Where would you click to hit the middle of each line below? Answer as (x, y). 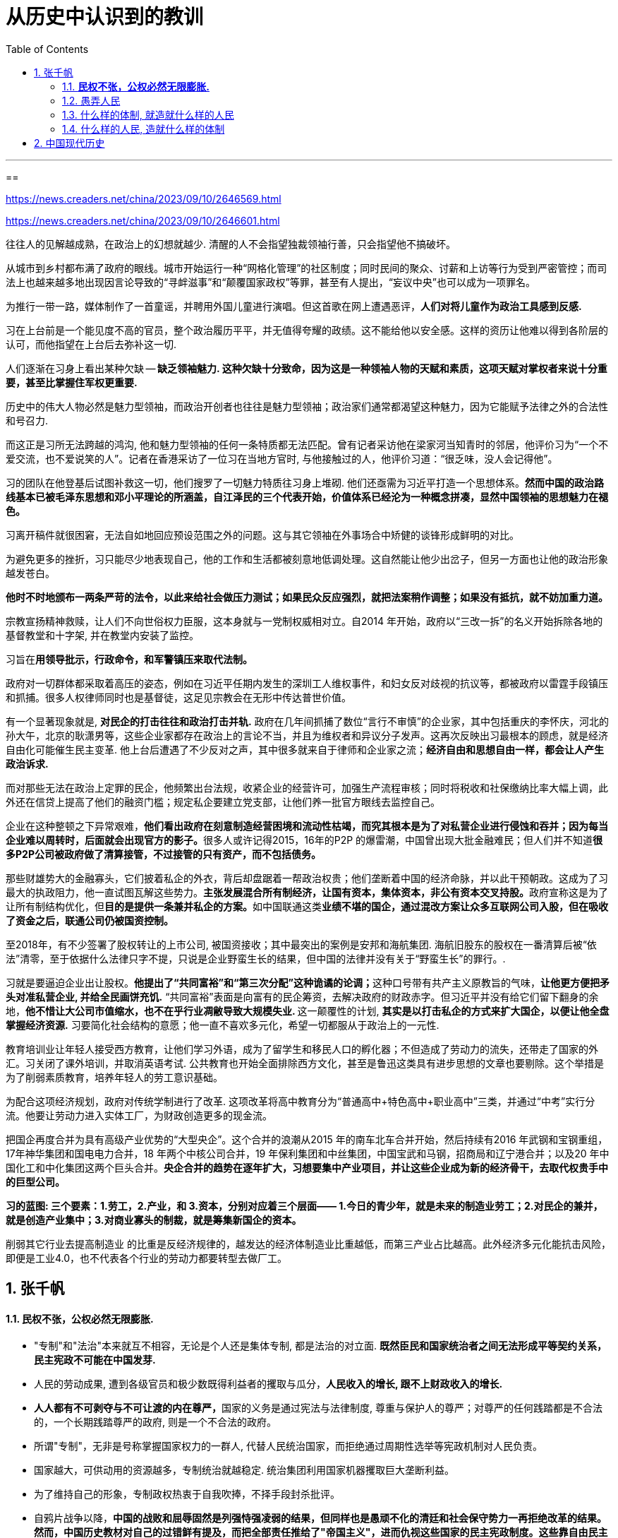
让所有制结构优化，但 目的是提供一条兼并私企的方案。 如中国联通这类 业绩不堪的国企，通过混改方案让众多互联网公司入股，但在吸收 (307, 906)
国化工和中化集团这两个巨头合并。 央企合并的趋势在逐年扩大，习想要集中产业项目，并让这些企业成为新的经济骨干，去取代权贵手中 (307, 1167)
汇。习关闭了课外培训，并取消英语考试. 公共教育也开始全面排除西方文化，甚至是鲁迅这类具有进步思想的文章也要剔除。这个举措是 (305, 1063)
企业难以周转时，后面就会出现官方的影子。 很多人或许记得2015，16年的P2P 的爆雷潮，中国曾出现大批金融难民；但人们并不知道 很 (304, 840)
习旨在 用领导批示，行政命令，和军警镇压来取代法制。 (129, 659)
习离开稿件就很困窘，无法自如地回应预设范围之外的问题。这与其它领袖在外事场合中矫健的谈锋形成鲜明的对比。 (262, 535)
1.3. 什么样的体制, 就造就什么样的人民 (148, 114)
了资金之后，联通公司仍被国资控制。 (90, 920)
